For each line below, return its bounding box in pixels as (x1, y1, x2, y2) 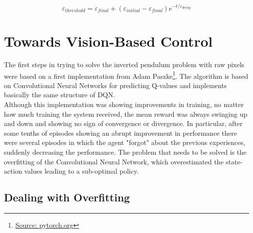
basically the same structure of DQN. (4, 90, 115, 100)
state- (226, 156, 243, 166)
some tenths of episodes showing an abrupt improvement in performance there (4, 127, 237, 138)
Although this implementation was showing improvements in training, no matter (4, 99, 244, 109)
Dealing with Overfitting (4, 190, 130, 205)
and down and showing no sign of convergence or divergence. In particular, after (4, 118, 243, 128)
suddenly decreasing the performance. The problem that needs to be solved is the (4, 147, 247, 157)
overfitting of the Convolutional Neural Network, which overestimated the (4, 156, 224, 166)
